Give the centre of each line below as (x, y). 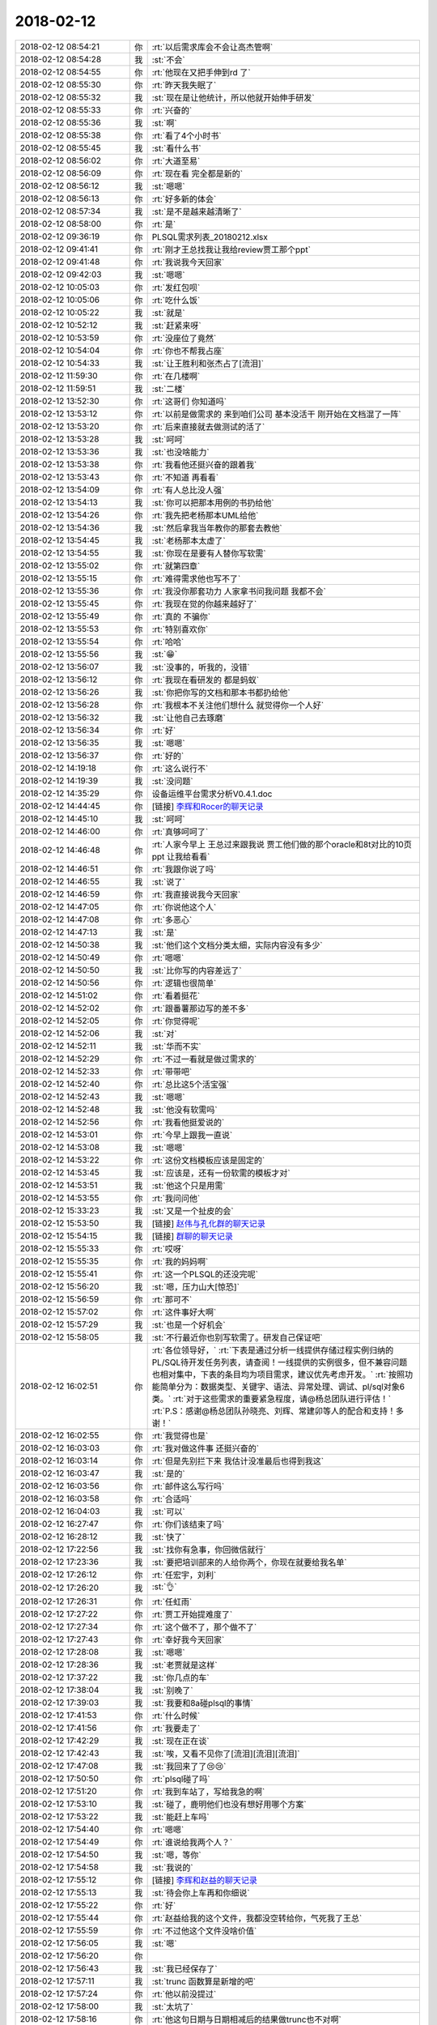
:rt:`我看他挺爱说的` (188, 1122)
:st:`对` (164, 1034)
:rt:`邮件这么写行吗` (188, 1486)
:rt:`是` (164, 224)
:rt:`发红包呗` (176, 288)
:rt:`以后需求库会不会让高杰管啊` (212, 47)
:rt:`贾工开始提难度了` (192, 1614)
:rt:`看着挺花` (176, 995)
